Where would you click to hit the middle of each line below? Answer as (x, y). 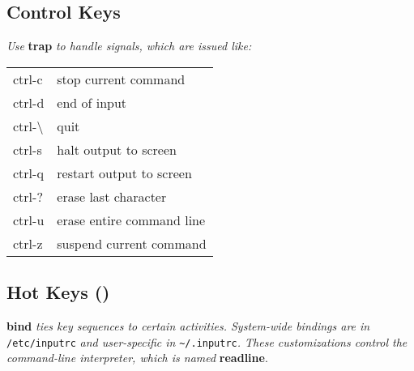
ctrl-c (28, 79)
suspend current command (132, 243)
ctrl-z (28, 243)
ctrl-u (29, 220)
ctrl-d (29, 102)
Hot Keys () (58, 292)
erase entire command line (131, 220)
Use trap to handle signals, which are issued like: (129, 46)
